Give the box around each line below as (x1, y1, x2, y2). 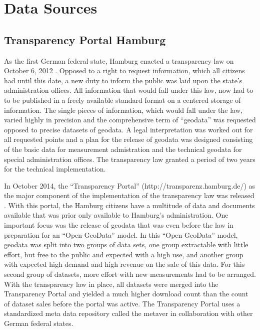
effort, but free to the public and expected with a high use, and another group (4, 249, 243, 259)
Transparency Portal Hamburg (4, 32, 166, 47)
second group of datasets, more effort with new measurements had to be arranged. (4, 269, 256, 279)
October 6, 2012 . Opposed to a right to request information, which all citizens (4, 65, 245, 76)
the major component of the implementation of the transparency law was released (4, 190, 254, 201)
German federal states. (4, 318, 73, 328)
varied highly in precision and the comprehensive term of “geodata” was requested (4, 114, 256, 125)
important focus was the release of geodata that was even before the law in (4, 220, 233, 230)
